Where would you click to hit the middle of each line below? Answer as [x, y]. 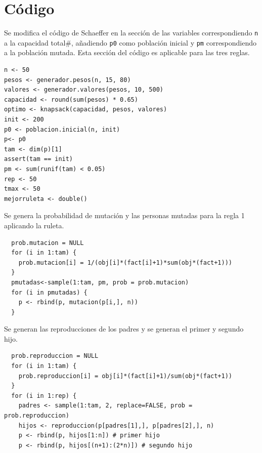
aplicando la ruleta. [34, 225]
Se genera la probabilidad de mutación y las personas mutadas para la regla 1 [124, 215]
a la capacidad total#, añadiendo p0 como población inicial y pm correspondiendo [130, 42]
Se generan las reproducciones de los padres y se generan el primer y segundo [124, 329]
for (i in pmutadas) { [49, 292]
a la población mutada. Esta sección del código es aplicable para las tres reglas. [127, 52]
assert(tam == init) [39, 159]
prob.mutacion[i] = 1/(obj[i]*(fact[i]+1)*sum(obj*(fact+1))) [125, 262]
